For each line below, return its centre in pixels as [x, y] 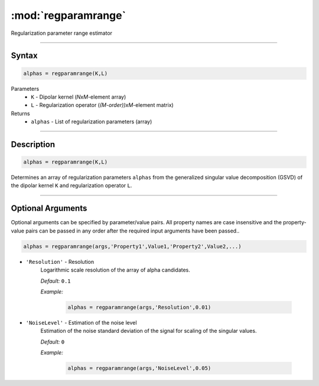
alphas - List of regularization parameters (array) [92, 122]
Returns [20, 113]
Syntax [24, 56]
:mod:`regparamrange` [69, 15]
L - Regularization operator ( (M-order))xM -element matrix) [102, 105]
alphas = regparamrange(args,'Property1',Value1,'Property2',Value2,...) [132, 246]
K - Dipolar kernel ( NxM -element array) [79, 97]
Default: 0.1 [56, 281]
